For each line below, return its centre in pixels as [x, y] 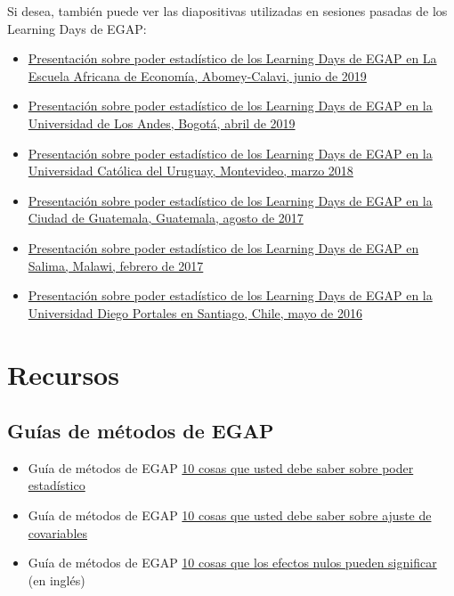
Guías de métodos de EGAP [141, 431]
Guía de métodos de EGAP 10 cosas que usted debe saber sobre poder [221, 467]
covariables [58, 532]
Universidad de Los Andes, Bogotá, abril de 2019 [162, 122]
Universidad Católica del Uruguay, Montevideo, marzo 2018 [191, 171]
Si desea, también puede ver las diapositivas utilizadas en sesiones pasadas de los [227, 11]
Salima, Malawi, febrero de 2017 [116, 265]
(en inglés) [57, 580]
